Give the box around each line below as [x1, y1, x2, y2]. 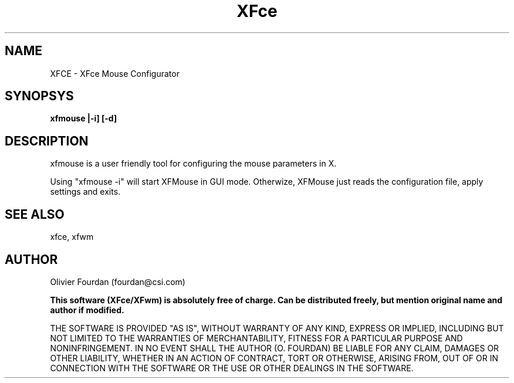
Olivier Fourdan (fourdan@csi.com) [50, 276, 185, 287]
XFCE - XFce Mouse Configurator [50, 68, 180, 79]
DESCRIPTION [5, 133, 89, 148]
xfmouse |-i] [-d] [50, 113, 117, 124]
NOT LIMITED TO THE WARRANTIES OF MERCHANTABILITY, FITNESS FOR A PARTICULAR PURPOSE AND [50, 333, 463, 343]
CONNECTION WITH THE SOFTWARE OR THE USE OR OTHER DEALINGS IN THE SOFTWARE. [50, 362, 414, 373]
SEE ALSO [5, 206, 65, 222]
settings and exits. [50, 187, 121, 197]
